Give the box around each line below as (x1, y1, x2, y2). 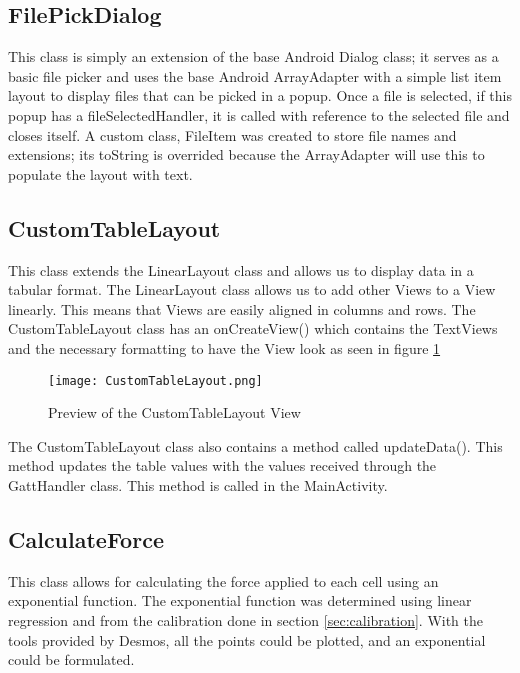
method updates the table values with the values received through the (8, 455, 437, 476)
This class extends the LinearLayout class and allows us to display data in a (8, 259, 474, 280)
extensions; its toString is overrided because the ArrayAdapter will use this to (8, 144, 485, 165)
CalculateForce (8, 523, 164, 554)
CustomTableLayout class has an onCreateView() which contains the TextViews (8, 318, 498, 339)
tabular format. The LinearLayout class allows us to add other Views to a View (8, 279, 496, 300)
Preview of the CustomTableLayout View (48, 402, 301, 423)
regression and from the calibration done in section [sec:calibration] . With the (8, 609, 484, 630)
